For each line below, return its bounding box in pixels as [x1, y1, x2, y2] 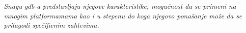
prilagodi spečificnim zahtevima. [4, 20, 99, 30]
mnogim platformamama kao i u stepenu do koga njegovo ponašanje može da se [4, 10, 242, 20]
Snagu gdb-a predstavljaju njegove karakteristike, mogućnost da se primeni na [4, 1, 236, 11]
